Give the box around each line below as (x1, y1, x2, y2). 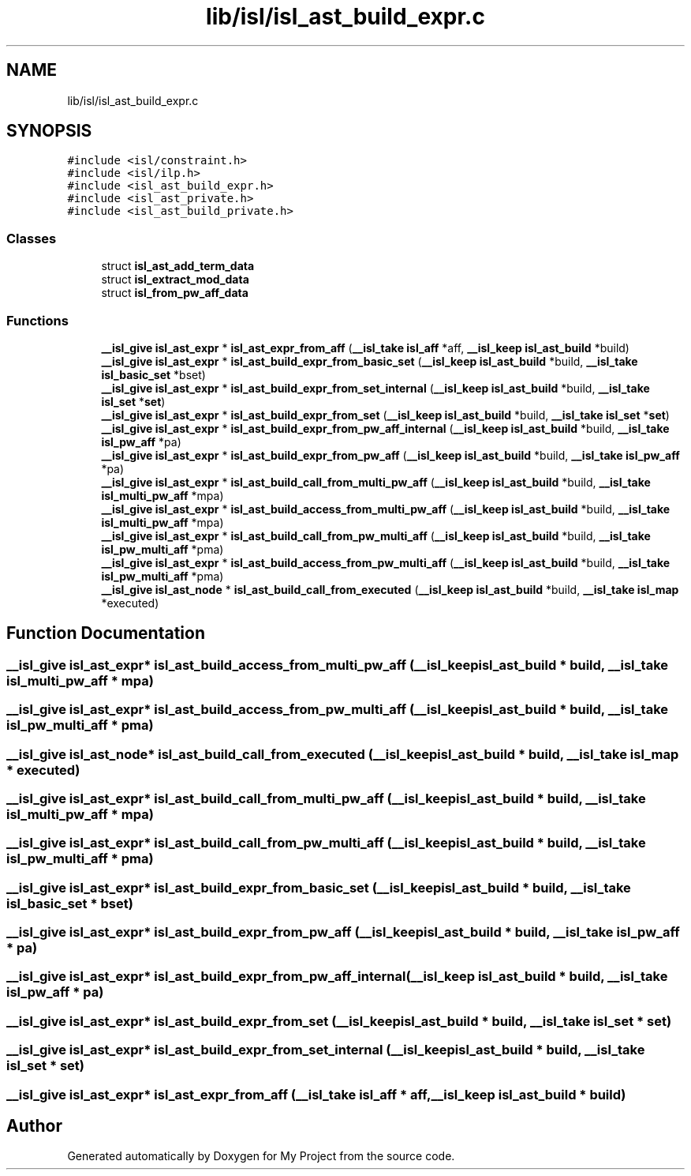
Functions (6, 312, 69, 329)
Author (6, 1115, 62, 1136)
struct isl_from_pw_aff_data (101, 286, 248, 300)
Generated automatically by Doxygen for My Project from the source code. (67, 1149, 455, 1163)
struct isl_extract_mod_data (101, 272, 249, 287)
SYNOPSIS (6, 121, 92, 141)
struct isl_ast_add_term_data (101, 259, 255, 273)
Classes (6, 230, 57, 246)
